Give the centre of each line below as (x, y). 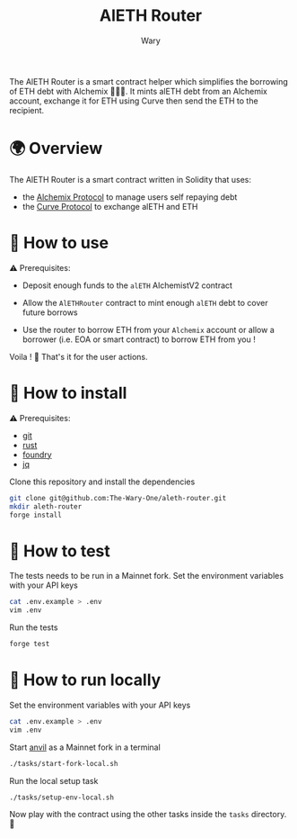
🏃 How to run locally (85, 680)
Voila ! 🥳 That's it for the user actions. (79, 356)
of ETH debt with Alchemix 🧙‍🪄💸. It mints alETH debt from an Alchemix (138, 91)
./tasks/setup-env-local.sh (62, 797)
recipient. (27, 110)
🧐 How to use (59, 243)
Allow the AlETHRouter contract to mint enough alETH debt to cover (145, 302)
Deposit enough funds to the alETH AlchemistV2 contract (127, 285)
